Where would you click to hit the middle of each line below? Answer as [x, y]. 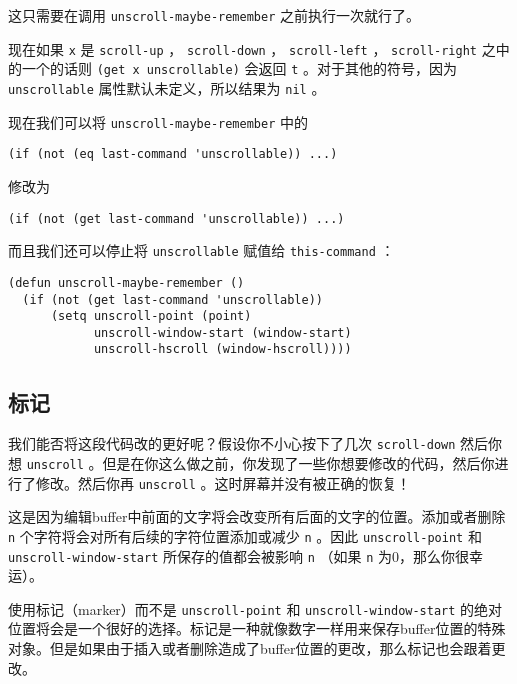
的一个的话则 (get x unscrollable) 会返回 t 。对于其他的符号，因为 [233, 68]
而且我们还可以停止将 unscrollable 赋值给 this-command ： [201, 250]
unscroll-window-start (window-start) [222, 332]
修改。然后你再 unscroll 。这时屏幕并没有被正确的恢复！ [223, 482]
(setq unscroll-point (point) [151, 316]
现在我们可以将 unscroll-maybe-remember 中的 [158, 121]
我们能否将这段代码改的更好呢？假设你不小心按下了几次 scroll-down [232, 443]
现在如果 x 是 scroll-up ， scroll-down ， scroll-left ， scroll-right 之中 [259, 48]
